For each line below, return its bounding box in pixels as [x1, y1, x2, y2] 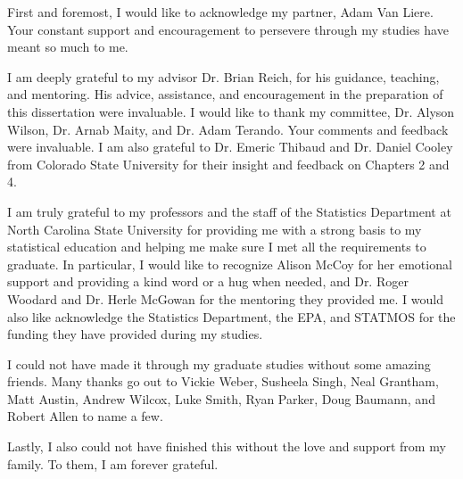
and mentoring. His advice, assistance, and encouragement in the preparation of [7, 85, 443, 103]
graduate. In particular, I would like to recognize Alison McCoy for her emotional [7, 254, 452, 273]
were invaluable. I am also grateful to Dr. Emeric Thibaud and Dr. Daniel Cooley [7, 137, 453, 156]
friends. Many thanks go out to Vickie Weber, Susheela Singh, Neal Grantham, [7, 372, 439, 391]
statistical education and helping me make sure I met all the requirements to [7, 237, 426, 256]
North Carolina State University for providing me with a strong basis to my [7, 219, 422, 238]
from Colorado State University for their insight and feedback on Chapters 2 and [7, 154, 450, 173]
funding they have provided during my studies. [7, 325, 263, 343]
